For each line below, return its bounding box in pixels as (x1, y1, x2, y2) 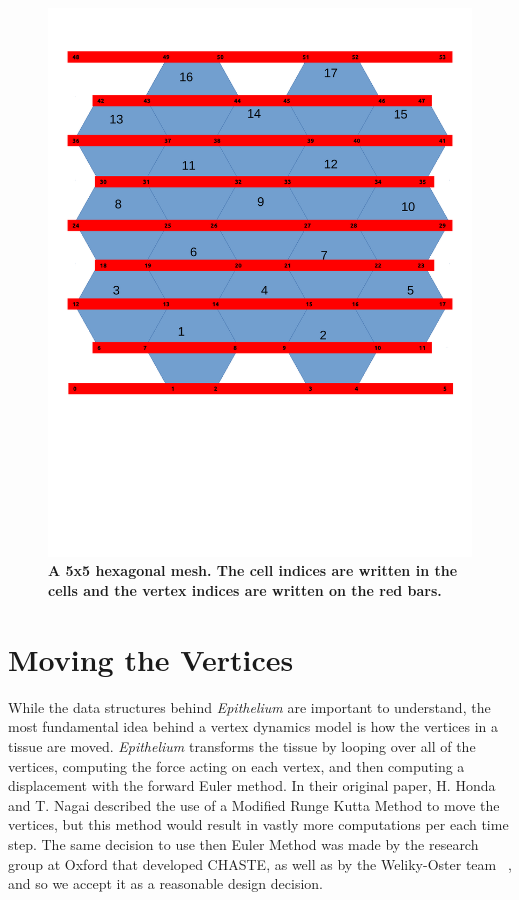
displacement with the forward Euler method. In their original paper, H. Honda (8, 775, 496, 796)
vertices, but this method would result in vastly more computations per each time (8, 814, 509, 835)
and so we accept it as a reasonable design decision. (8, 873, 323, 894)
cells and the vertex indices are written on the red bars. (48, 580, 442, 601)
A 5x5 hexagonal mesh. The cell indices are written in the (48, 560, 458, 581)
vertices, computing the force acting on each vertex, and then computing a (8, 755, 465, 776)
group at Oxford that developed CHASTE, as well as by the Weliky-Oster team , (8, 853, 512, 874)
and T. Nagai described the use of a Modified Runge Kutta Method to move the (8, 794, 500, 815)
